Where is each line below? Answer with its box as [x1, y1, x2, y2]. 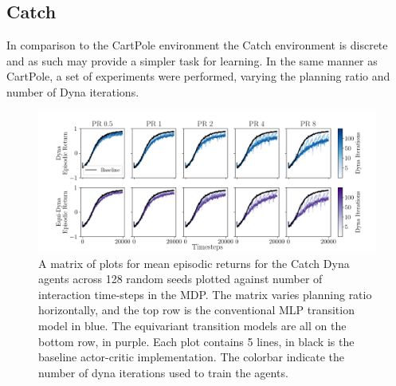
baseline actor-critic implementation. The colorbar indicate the [38, 349, 345, 365]
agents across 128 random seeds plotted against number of [38, 270, 323, 287]
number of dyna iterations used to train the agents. [38, 364, 288, 380]
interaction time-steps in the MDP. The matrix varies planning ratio [38, 286, 372, 302]
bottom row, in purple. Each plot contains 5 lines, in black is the [38, 333, 355, 349]
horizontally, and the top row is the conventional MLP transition [38, 301, 355, 318]
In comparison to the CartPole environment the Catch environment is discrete [6, 37, 388, 53]
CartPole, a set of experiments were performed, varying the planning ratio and [6, 68, 390, 85]
